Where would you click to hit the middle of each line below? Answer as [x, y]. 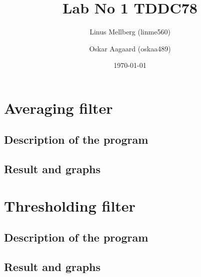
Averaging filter [58, 108]
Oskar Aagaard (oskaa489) [130, 48]
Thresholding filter [70, 205]
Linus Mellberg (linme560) [130, 32]
